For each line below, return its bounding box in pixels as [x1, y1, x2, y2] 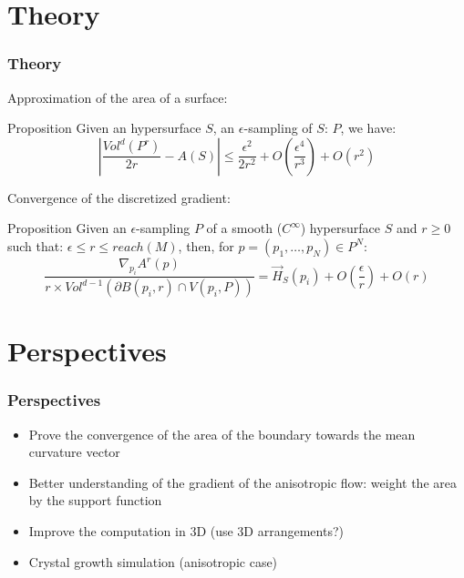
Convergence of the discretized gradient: [7, 188, 231, 207]
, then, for [178, 236, 234, 255]
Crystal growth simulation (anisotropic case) [28, 552, 278, 571]
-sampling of [243, 118, 313, 137]
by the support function [28, 491, 162, 510]
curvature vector [28, 442, 120, 461]
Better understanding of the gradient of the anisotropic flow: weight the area [28, 472, 457, 492]
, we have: [340, 118, 397, 137]
